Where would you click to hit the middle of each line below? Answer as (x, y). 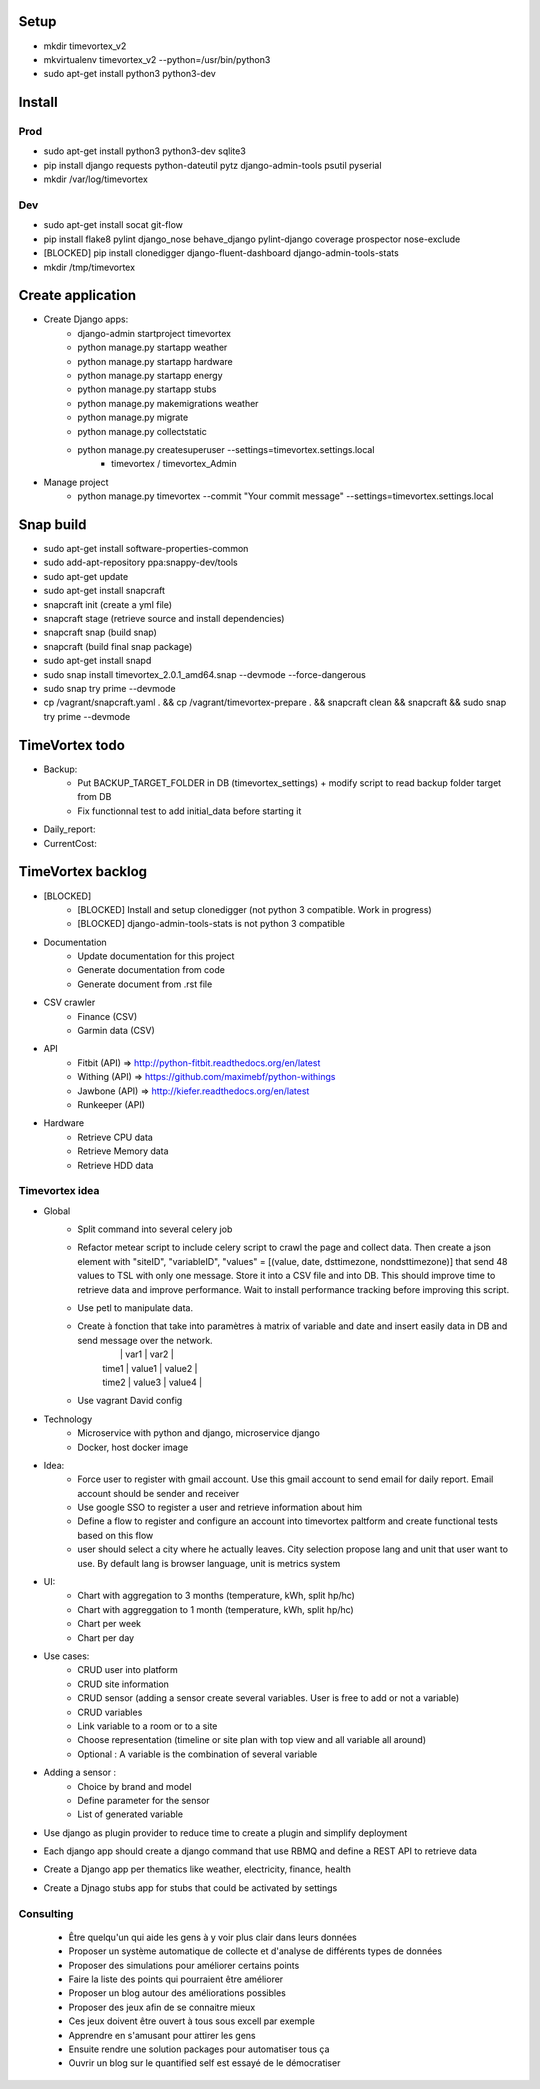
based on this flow (115, 1535)
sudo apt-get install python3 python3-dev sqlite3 (145, 151)
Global (57, 1211)
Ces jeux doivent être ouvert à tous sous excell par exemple (191, 2021)
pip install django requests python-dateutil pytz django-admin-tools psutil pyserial (212, 165)
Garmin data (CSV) (116, 1031)
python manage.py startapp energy (150, 376)
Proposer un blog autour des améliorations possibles (177, 1993)
